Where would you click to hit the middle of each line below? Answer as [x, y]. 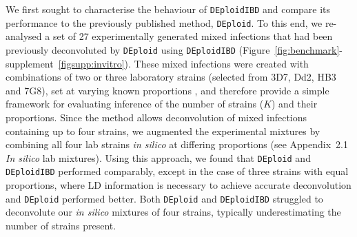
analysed [24, 36]
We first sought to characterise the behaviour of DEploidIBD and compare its [168, 9]
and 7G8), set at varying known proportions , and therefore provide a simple [167, 90]
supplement [30, 63]
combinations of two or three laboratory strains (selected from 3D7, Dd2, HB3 [171, 77]
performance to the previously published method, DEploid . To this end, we [164, 22]
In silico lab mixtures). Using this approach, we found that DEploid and [158, 157]
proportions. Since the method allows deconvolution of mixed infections [156, 117]
